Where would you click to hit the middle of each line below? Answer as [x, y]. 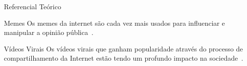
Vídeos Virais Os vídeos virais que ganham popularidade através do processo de [123, 48]
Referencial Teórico [33, 6]
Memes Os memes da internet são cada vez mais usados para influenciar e [114, 23]
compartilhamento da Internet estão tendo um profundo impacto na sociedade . [124, 58]
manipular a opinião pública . [49, 32]
